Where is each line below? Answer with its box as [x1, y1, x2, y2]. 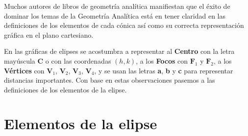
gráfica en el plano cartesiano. [4, 29, 94, 40]
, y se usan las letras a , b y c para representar [94, 65, 233, 75]
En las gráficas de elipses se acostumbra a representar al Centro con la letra [4, 46, 235, 56]
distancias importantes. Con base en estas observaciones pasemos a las [4, 75, 215, 85]
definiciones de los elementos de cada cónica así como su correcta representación [4, 20, 244, 30]
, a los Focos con [136, 55, 188, 66]
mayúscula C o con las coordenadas [4, 55, 111, 66]
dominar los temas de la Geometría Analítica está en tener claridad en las [4, 10, 226, 21]
